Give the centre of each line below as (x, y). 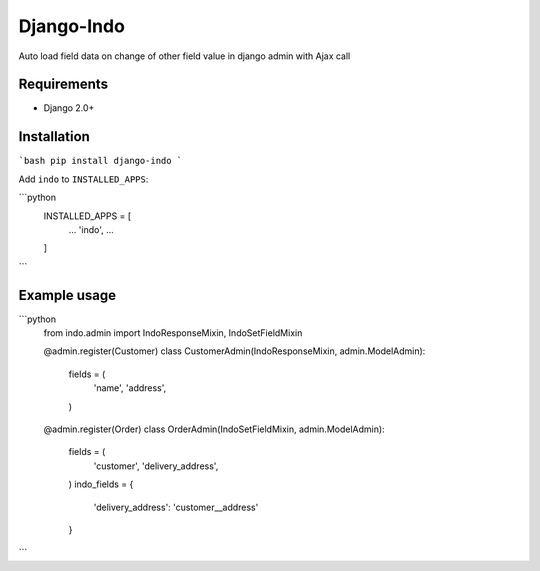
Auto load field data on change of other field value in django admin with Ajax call (184, 56)
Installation (54, 136)
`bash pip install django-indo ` (100, 161)
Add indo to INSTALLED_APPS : (83, 179)
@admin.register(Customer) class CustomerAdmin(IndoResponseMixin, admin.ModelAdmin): (234, 351)
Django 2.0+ (69, 108)
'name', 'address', (130, 388)
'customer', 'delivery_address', (156, 466)
